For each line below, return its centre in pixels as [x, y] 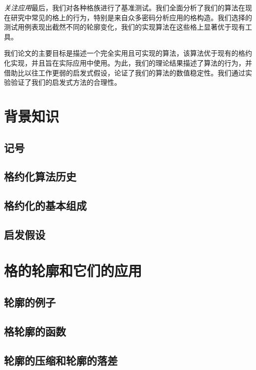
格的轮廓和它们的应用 [73, 271]
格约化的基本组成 [45, 205]
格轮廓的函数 [35, 331]
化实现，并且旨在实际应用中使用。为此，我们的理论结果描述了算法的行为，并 [128, 62]
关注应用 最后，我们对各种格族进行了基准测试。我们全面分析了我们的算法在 [125, 7]
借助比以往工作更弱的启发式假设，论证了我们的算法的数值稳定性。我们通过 [125, 72]
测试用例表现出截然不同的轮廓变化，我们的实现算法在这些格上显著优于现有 [125, 27]
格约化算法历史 [40, 176]
